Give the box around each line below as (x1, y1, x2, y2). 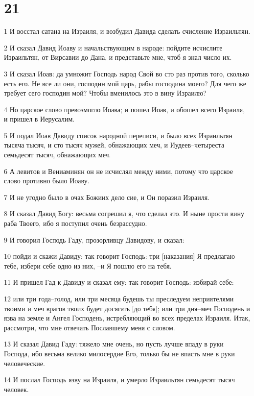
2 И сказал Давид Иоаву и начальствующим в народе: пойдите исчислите (4, 42, 223, 52)
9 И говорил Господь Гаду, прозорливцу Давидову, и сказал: (4, 234, 185, 245)
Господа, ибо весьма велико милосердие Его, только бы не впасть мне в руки (4, 348, 235, 358)
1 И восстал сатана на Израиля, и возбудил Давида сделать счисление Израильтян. (4, 26, 251, 36)
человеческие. (4, 358, 45, 368)
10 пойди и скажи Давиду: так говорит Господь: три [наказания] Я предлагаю (4, 251, 235, 261)
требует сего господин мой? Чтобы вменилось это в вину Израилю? (4, 88, 207, 98)
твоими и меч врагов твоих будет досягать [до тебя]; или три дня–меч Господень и (4, 303, 250, 313)
